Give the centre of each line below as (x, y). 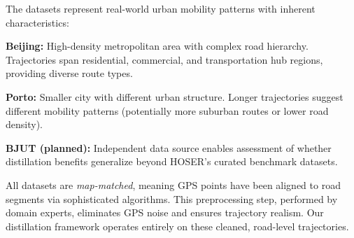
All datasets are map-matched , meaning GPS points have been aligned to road (173, 184)
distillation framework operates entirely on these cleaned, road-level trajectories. (177, 226)
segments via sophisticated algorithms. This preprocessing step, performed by (172, 198)
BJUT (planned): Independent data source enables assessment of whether (169, 147)
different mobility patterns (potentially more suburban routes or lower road (167, 110)
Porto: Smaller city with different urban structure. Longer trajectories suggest (175, 96)
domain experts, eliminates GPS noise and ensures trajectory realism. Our (165, 212)
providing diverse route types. (69, 73)
